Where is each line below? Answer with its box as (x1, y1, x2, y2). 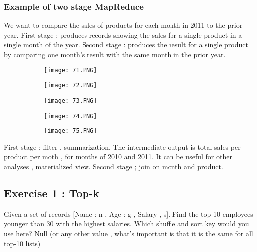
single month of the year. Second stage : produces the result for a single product (4, 39, 248, 50)
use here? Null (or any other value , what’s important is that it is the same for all (4, 228, 253, 239)
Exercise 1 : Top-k (4, 186, 99, 201)
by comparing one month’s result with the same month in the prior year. (4, 49, 226, 59)
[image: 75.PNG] (44, 127, 97, 135)
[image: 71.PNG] (44, 66, 97, 74)
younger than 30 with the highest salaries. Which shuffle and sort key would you (4, 218, 249, 229)
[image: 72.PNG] (44, 82, 97, 89)
